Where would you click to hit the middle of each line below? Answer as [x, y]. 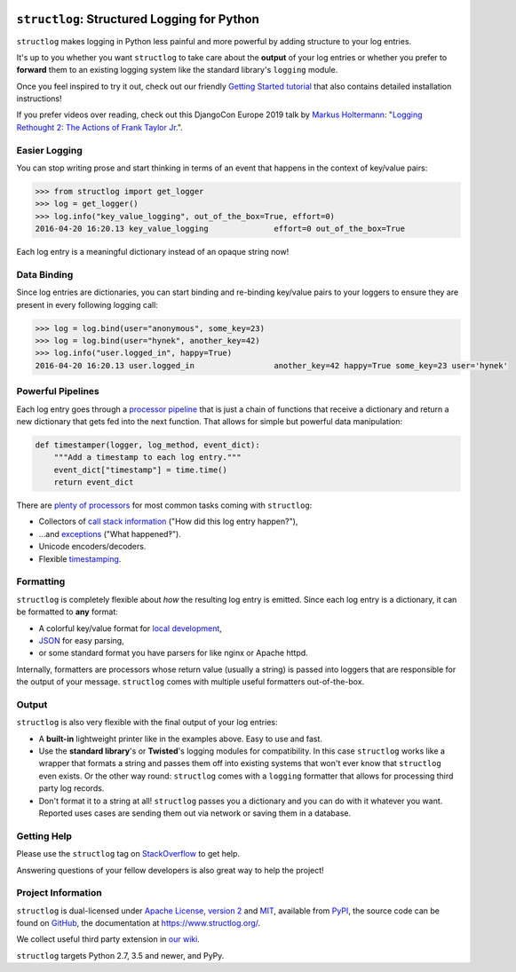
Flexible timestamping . [80, 558]
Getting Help [44, 836]
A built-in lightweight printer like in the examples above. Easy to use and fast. [181, 739]
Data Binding [45, 274]
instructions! [39, 99]
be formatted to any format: [67, 612]
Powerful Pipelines [58, 391]
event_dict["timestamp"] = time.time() [141, 470]
